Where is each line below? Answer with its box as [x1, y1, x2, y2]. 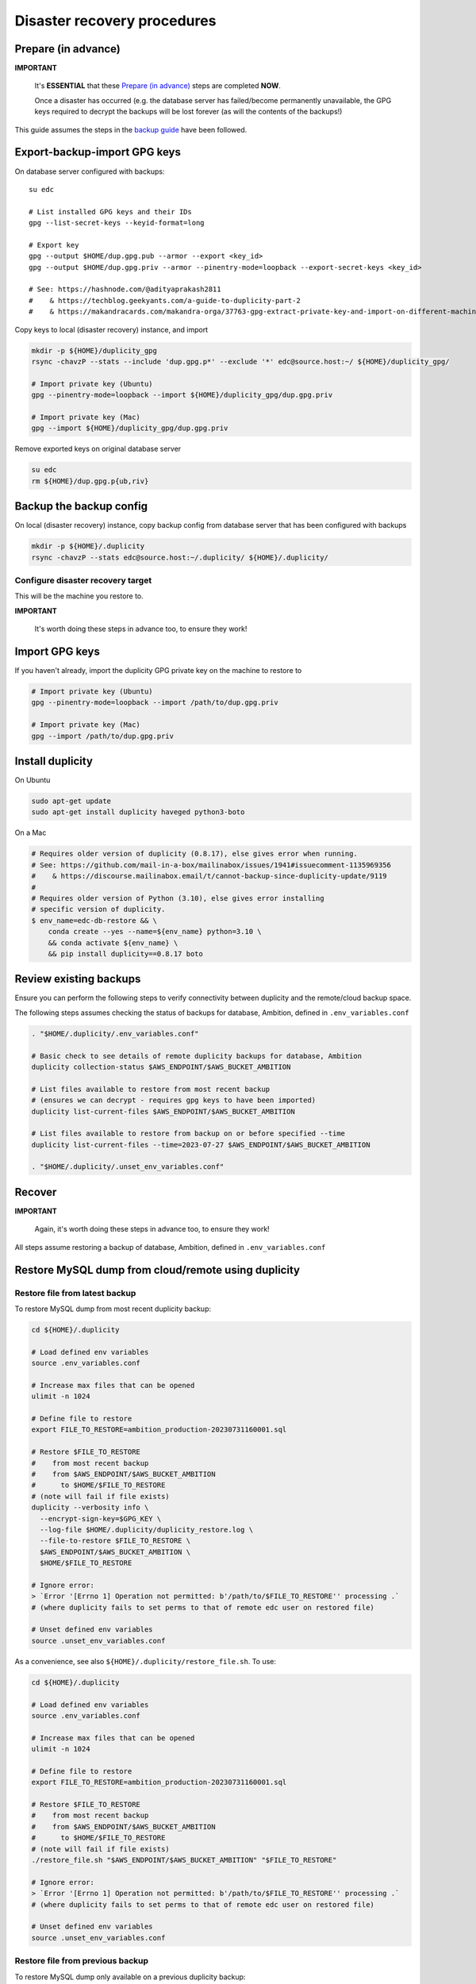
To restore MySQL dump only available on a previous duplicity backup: [14, 1972, 246, 1982]
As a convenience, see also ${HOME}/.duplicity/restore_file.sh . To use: [14, 1656, 277, 1666]
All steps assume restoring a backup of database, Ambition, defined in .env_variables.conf [14, 1242, 326, 1252]
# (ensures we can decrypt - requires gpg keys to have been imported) [31, 1096, 317, 1105]
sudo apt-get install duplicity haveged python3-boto [31, 808, 245, 817]
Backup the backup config [14, 500, 148, 513]
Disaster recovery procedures [14, 12, 217, 29]
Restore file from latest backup [14, 1287, 136, 1298]
